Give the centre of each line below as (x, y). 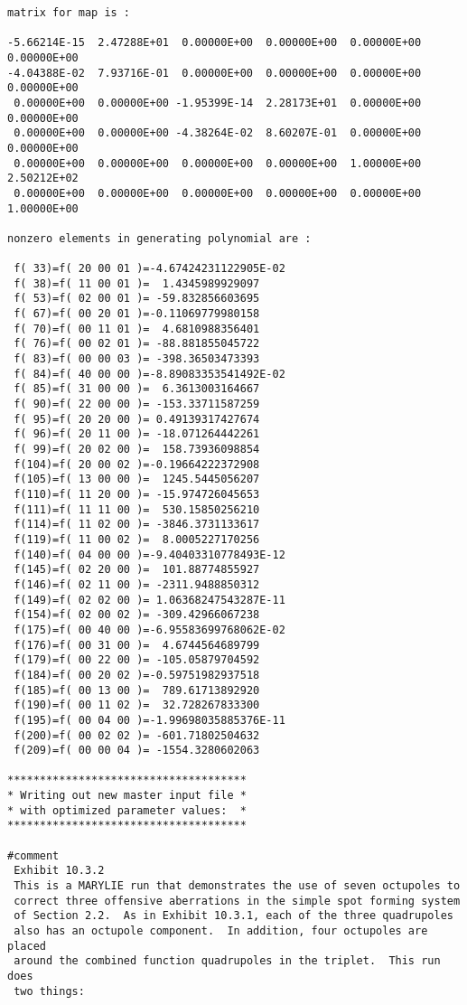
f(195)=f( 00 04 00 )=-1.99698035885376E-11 (149, 720)
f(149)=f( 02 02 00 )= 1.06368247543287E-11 (149, 600)
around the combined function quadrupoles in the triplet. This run (227, 961)
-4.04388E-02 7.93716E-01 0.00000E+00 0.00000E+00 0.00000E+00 (215, 73)
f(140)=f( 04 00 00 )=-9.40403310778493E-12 (149, 554)
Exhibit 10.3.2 (59, 871)
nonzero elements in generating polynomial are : (159, 238)
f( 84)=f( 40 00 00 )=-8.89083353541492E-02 (149, 374)
